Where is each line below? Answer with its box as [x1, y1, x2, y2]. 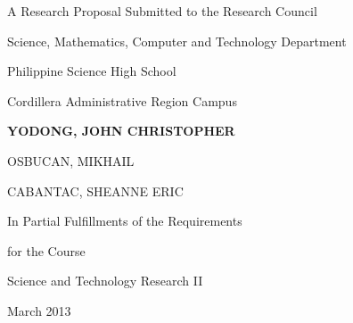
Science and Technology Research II [7, 271, 203, 290]
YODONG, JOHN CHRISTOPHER [7, 121, 235, 140]
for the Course [7, 241, 86, 260]
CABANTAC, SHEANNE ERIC [7, 181, 184, 200]
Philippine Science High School [7, 62, 176, 80]
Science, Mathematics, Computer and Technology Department [7, 31, 347, 50]
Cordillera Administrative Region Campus [7, 91, 237, 110]
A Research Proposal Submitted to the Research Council [7, 2, 317, 20]
